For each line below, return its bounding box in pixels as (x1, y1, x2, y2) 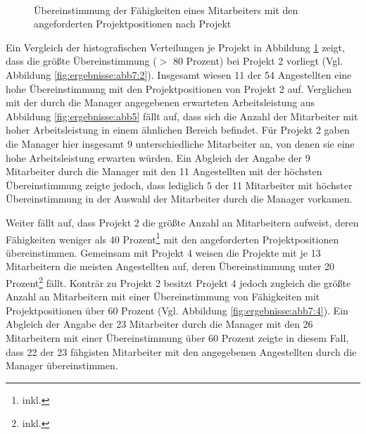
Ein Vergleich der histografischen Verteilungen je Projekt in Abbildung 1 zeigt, (6, 39, 345, 54)
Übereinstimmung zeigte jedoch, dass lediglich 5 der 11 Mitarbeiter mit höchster (6, 177, 353, 192)
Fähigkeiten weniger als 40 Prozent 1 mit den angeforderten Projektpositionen (6, 229, 339, 246)
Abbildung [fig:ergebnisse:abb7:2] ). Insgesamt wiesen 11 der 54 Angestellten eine (6, 67, 352, 82)
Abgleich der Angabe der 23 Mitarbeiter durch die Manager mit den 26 (6, 317, 313, 331)
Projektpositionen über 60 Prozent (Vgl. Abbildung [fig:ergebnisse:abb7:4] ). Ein (6, 302, 348, 317)
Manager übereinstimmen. (6, 358, 118, 373)
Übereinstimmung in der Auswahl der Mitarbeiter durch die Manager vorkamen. (6, 191, 353, 206)
